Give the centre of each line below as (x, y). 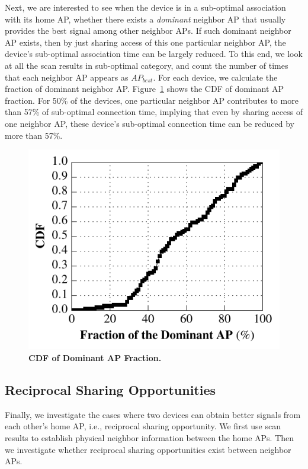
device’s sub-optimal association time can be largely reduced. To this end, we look (154, 54)
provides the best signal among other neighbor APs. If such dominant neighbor (148, 31)
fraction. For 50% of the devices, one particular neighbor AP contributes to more (152, 100)
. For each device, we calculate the (215, 77)
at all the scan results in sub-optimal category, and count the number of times (147, 65)
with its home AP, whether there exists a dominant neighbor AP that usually (145, 19)
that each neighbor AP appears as (67, 77)
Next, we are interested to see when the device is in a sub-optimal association (145, 7)
